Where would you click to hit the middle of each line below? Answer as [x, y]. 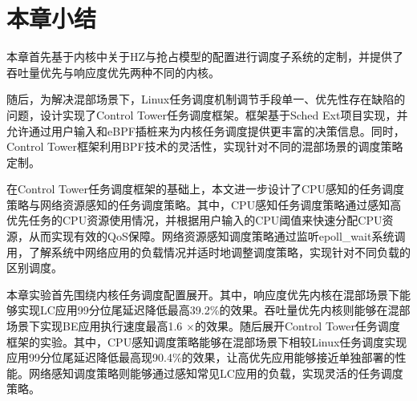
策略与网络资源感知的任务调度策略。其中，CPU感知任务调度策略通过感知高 [204, 204]
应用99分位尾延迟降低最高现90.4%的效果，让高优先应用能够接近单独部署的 [201, 357]
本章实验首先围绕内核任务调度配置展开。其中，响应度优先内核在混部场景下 [203, 294]
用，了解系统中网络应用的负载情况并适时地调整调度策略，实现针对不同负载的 [208, 251]
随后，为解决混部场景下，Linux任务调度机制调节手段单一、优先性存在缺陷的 [206, 99]
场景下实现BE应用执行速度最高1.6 [95, 326]
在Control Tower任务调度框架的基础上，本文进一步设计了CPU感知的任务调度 [206, 189]
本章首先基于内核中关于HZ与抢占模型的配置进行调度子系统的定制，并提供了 [205, 57]
